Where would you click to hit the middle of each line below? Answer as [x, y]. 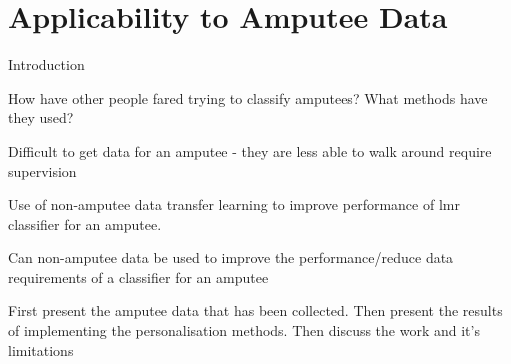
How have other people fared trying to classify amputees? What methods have [248, 97]
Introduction [46, 64]
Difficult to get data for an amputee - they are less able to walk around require [250, 150]
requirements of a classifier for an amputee [138, 276]
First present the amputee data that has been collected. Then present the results [255, 310]
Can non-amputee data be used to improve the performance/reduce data [231, 257]
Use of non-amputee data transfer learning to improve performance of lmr [234, 204]
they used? [41, 117]
